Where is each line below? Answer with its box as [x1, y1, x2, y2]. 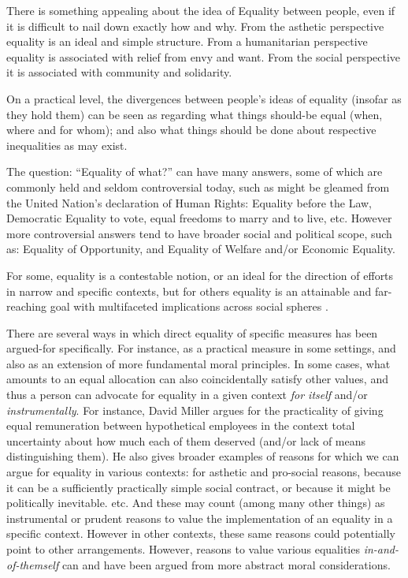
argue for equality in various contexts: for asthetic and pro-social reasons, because [6, 464, 401, 480]
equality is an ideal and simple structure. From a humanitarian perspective [6, 33, 368, 50]
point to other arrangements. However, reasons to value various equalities [6, 541, 360, 557]
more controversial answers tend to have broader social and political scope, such [6, 225, 392, 241]
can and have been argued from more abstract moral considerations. [61, 556, 391, 572]
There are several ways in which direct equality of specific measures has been [6, 324, 378, 341]
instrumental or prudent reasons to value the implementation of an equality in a [6, 509, 393, 526]
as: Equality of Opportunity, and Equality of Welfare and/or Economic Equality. [6, 241, 395, 257]
